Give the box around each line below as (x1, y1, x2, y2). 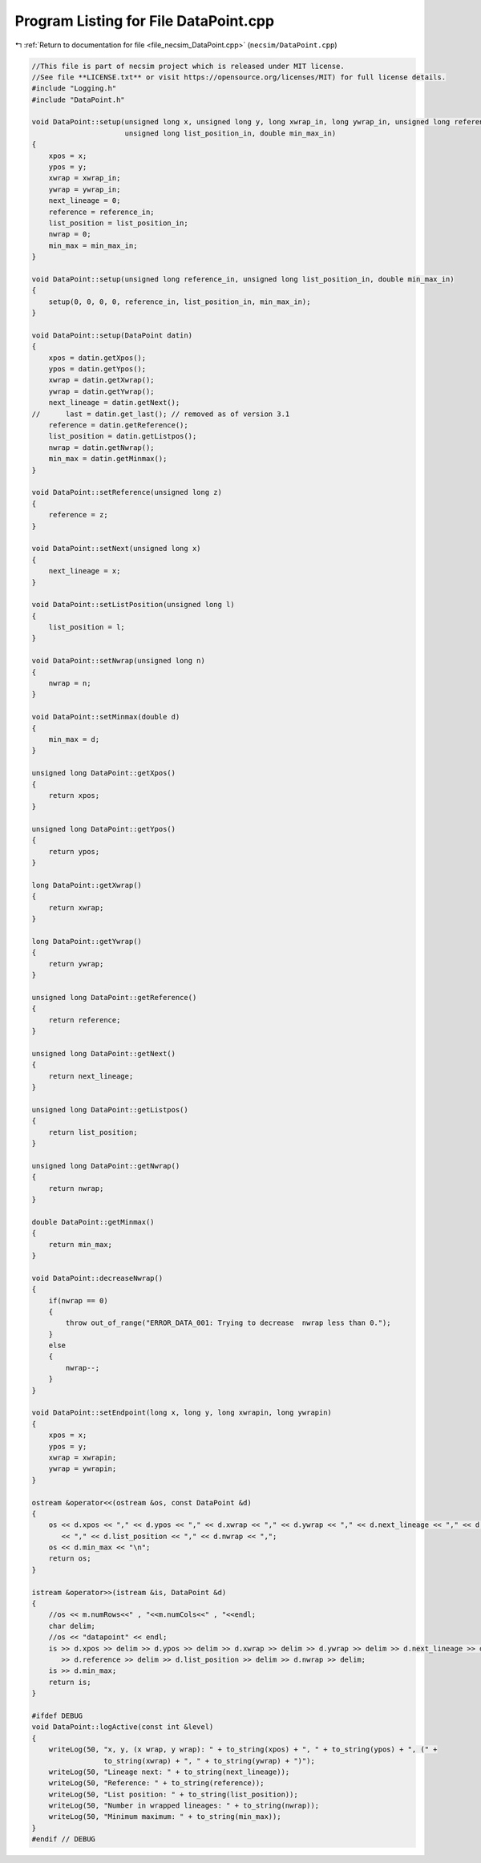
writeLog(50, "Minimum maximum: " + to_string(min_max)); (48, 1812, 281, 1821)
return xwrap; (48, 903, 104, 912)
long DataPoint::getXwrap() (31, 881, 142, 890)
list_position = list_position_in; (48, 219, 188, 228)
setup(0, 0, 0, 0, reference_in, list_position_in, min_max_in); (48, 297, 311, 306)
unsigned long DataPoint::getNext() (31, 1049, 176, 1058)
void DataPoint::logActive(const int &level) (31, 1723, 214, 1731)
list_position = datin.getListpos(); (48, 431, 197, 441)
